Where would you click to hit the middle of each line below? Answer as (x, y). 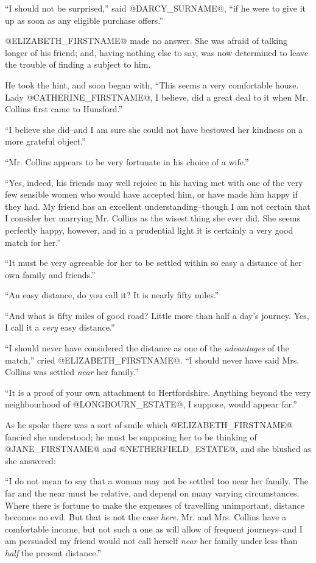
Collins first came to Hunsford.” (64, 109)
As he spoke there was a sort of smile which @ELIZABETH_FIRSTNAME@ (149, 425)
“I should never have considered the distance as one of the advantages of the (147, 348)
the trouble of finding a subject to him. (78, 64)
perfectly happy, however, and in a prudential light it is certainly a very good (149, 230)
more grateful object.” (45, 141)
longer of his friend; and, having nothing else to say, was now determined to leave (157, 52)
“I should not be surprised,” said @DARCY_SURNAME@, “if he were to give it (155, 8)
